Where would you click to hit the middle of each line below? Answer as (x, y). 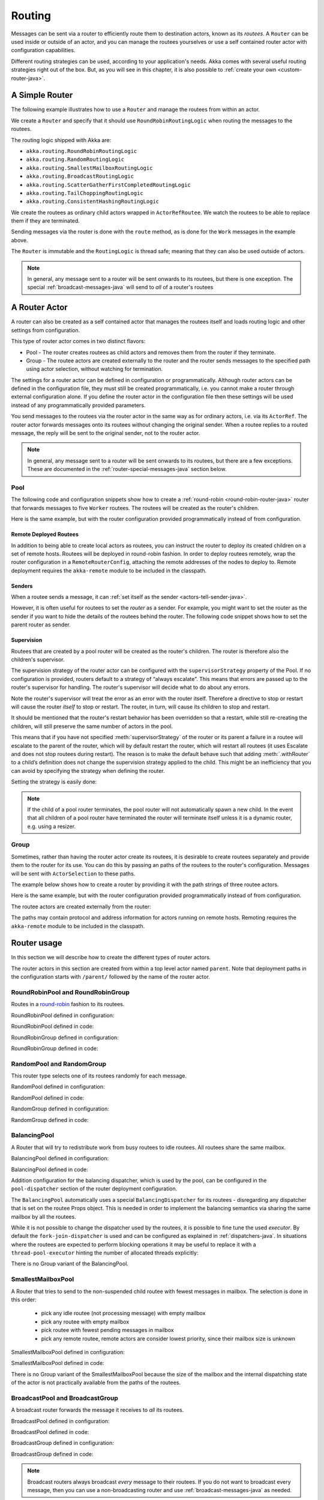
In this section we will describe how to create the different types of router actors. (111, 958)
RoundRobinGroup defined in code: (55, 1048)
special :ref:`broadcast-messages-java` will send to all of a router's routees (120, 287)
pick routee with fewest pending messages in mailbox (107, 1330)
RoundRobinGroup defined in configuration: (65, 1037)
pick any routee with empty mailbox (85, 1321)
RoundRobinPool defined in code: (52, 1027)
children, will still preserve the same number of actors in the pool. (92, 726)
